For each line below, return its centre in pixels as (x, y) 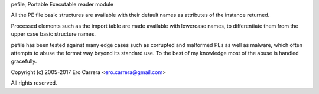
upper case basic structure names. (53, 34)
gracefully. (24, 61)
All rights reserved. (34, 83)
